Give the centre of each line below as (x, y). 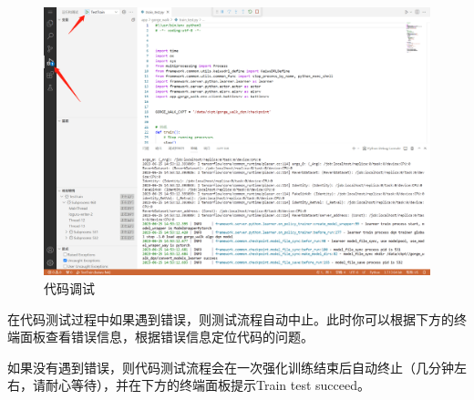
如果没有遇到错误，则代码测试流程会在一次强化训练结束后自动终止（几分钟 (231, 367)
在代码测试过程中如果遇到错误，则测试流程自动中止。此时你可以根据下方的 (231, 318)
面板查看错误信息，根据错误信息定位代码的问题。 (166, 337)
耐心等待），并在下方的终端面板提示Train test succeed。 (208, 385)
